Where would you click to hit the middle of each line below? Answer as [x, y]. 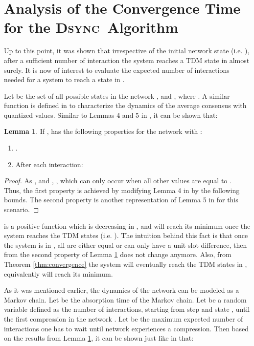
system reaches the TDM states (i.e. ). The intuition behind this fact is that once [126, 235]
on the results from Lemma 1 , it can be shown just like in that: [99, 338]
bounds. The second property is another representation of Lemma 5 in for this [121, 200]
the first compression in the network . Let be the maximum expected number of [124, 318]
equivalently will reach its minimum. [58, 273]
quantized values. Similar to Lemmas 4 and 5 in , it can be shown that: [111, 115]
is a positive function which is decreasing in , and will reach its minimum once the [127, 226]
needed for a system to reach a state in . [64, 79]
